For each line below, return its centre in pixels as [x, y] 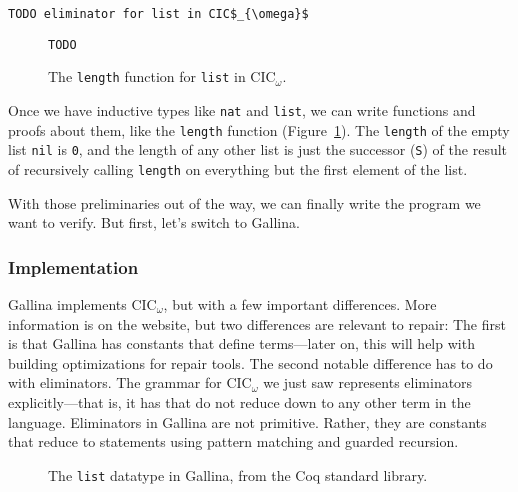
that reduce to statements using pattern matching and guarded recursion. [233, 441]
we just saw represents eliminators [368, 382]
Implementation [73, 266]
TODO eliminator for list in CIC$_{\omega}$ [158, 14]
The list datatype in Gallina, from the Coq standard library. [238, 474]
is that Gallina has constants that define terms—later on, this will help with [241, 343]
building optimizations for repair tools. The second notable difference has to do [250, 362]
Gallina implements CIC [82, 304]
